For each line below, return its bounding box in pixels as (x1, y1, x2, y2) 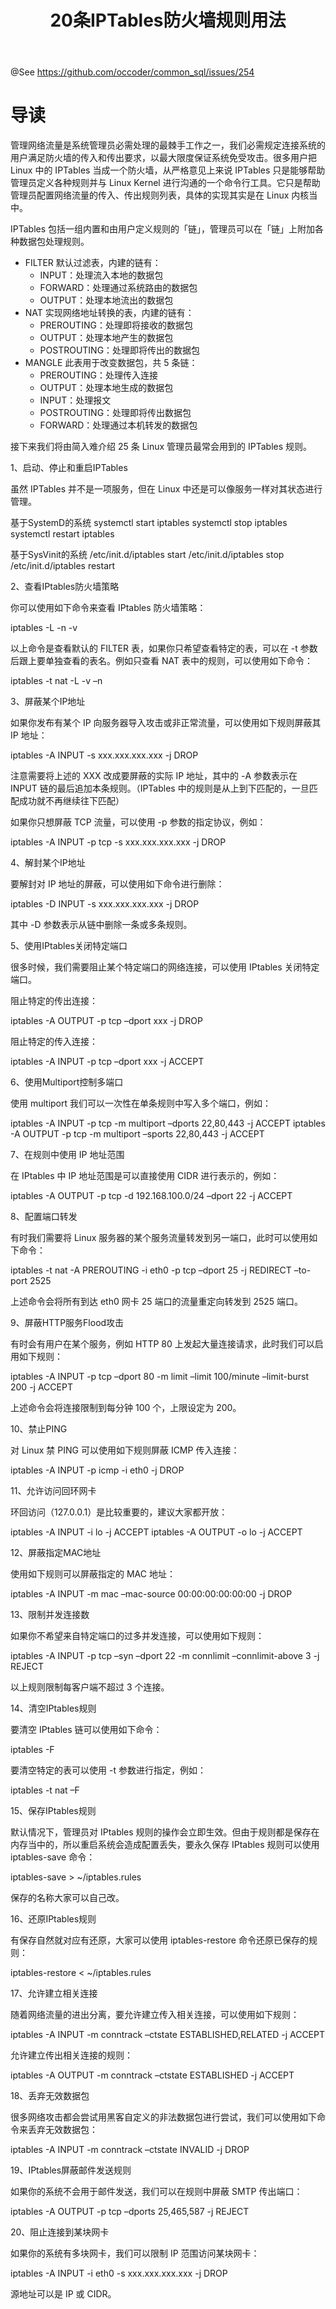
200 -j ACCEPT (10, 1381, 73, 1393)
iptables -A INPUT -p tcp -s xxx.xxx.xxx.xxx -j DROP (10, 836, 227, 848)
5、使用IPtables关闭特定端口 (10, 940, 128, 952)
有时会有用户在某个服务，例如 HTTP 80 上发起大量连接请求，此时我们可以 (10, 1338, 315, 1350)
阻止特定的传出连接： (10, 995, 98, 1007)
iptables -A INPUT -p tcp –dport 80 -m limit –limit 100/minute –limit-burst (10, 1371, 309, 1383)
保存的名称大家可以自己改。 (10, 1892, 125, 1904)
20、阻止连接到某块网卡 (10, 2226, 110, 2238)
